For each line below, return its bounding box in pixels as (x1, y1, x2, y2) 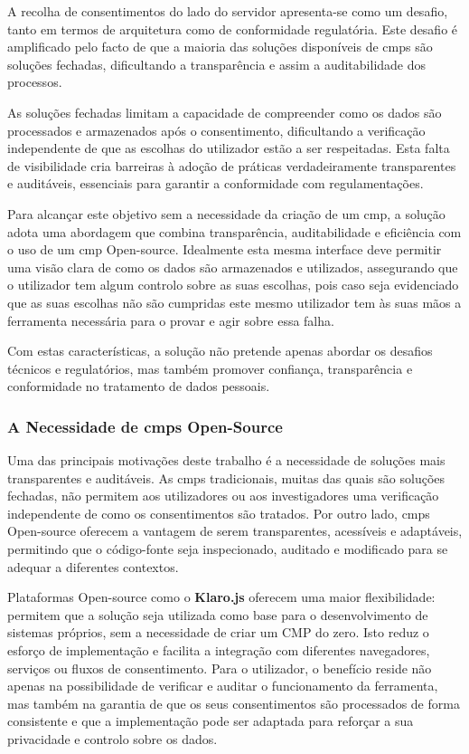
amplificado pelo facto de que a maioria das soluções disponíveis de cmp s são (7, 37, 433, 56)
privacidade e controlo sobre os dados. (7, 730, 218, 748)
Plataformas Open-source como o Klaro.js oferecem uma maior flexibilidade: (7, 587, 436, 606)
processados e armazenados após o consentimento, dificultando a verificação (7, 120, 426, 139)
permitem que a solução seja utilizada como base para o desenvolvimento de (7, 605, 428, 624)
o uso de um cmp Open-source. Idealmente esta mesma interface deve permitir (7, 240, 442, 259)
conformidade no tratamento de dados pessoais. (7, 377, 270, 396)
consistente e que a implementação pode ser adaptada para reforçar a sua (7, 711, 414, 730)
